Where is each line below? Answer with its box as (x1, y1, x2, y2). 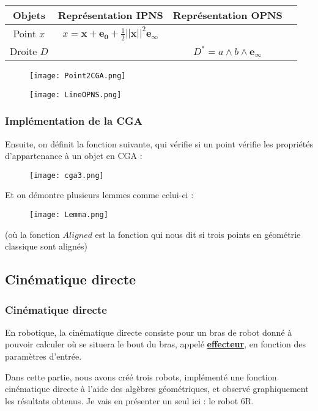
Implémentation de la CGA (5, 113, 143, 128)
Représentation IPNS (57, 8, 163, 22)
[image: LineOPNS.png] (29, 90, 122, 99)
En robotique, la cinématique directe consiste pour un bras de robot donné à (5, 325, 292, 338)
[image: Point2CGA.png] (29, 72, 126, 80)
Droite (10, 44, 37, 58)
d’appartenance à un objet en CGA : (5, 149, 142, 162)
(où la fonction (5, 228, 60, 240)
